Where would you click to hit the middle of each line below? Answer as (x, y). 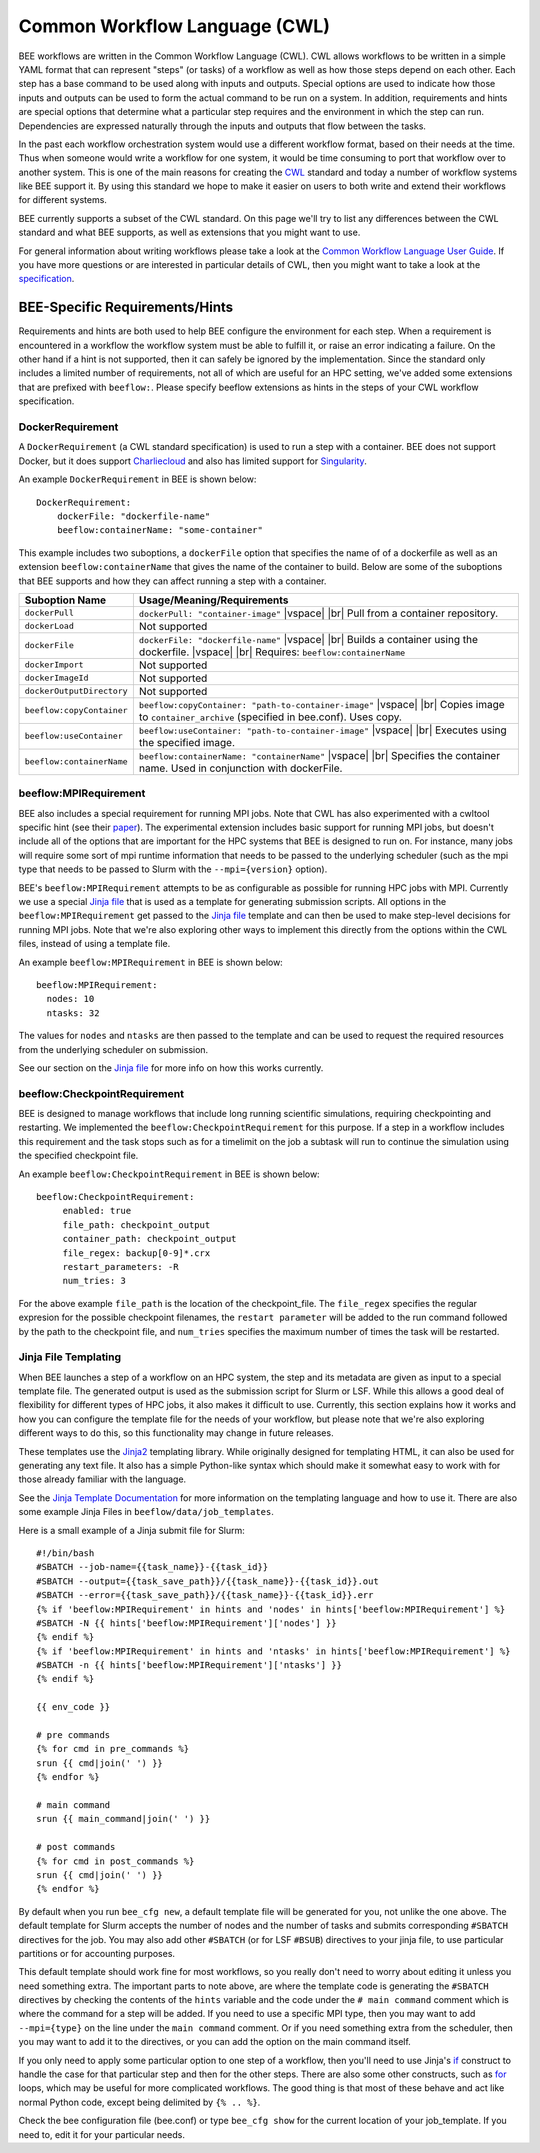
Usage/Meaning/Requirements (213, 600)
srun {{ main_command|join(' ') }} (123, 1819)
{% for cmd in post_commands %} (115, 1861)
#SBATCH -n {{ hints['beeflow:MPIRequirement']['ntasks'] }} (189, 1665)
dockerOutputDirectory (76, 691)
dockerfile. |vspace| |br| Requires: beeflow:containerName (272, 652)
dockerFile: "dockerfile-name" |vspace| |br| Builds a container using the (308, 639)
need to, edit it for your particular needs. (101, 2134)
